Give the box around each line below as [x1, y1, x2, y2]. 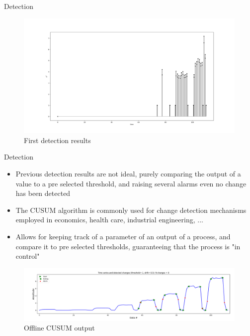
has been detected [15, 188, 71, 198]
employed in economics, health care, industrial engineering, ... [15, 214, 203, 225]
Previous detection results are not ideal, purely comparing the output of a [15, 168, 241, 178]
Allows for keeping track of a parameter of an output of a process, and [15, 231, 231, 241]
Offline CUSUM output [24, 323, 95, 333]
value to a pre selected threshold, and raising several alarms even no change [15, 178, 247, 188]
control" [15, 251, 40, 261]
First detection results [24, 135, 91, 145]
